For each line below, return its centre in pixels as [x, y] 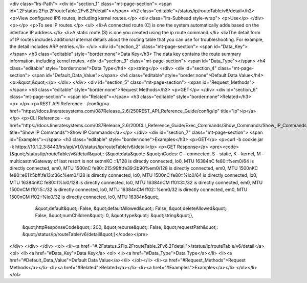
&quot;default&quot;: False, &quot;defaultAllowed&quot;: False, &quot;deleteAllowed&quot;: [131, 208]
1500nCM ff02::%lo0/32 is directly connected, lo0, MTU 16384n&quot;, [84, 197]
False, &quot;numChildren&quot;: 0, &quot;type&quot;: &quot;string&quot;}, [114, 216]
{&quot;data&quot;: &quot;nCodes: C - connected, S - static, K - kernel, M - [185, 154]
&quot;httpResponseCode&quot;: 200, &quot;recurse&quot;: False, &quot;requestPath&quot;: [120, 227]
